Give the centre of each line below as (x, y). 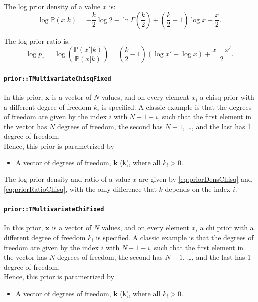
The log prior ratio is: (37, 41)
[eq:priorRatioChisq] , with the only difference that (80, 189)
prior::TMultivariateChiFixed (54, 210)
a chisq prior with (227, 97)
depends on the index (198, 189)
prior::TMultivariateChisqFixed (58, 78)
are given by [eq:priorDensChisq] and (195, 179)
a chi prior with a (227, 227)
